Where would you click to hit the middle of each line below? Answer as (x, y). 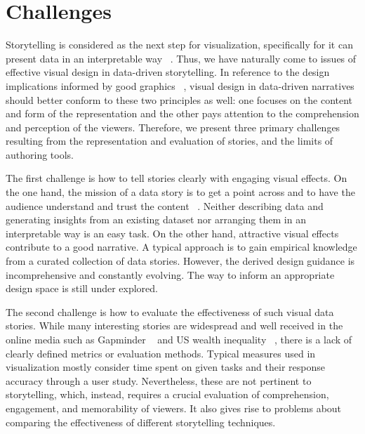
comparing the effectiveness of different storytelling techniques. (141, 422)
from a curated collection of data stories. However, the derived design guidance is (180, 261)
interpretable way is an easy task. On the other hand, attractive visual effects (172, 233)
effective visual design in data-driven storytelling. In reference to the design (168, 72)
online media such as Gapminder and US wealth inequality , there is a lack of (179, 339)
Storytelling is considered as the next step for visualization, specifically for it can (179, 45)
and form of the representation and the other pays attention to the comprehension (182, 113)
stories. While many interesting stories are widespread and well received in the (174, 325)
